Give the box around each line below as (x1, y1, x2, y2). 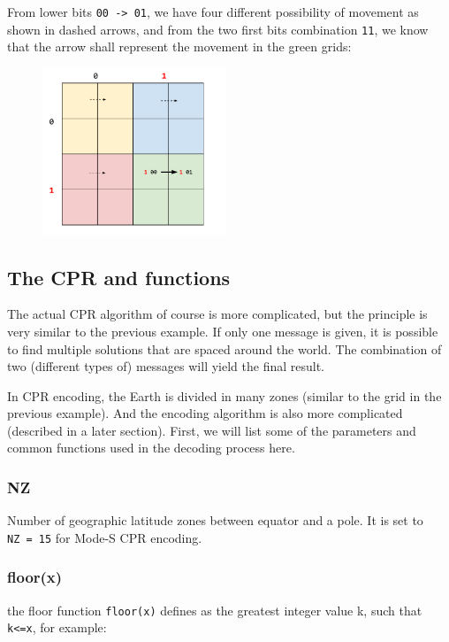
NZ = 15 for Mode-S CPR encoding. (7, 528, 202, 546)
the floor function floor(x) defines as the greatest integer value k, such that (7, 600, 422, 619)
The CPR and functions (7, 263, 231, 290)
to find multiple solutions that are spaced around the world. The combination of (7, 339, 442, 358)
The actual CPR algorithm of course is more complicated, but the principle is (7, 305, 428, 323)
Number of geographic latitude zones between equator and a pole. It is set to (7, 511, 423, 530)
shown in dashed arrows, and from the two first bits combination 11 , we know (7, 19, 429, 38)
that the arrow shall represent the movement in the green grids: (7, 37, 352, 56)
